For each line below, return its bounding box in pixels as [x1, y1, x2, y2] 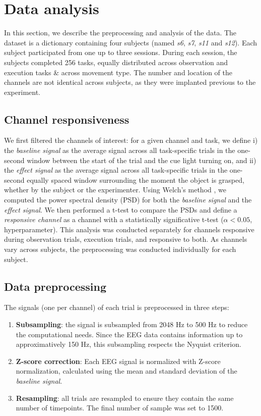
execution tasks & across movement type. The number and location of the [4, 67, 233, 77]
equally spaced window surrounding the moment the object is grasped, [27, 174, 244, 185]
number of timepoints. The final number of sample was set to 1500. [16, 402, 224, 413]
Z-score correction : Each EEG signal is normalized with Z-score [16, 355, 221, 366]
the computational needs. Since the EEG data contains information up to [16, 329, 243, 339]
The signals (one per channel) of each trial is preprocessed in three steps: [4, 302, 229, 313]
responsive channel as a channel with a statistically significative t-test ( [4, 214, 224, 225]
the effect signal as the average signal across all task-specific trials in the [4, 165, 228, 175]
